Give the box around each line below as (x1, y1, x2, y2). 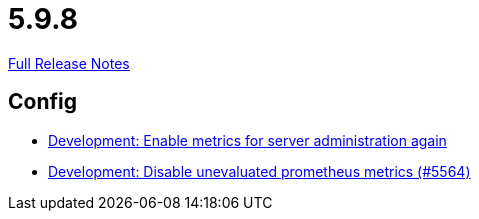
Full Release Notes (8, 54, 130, 72)
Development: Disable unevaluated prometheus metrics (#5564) (48, 162, 471, 180)
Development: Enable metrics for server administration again (48, 131, 447, 149)
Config (8, 89, 77, 115)
